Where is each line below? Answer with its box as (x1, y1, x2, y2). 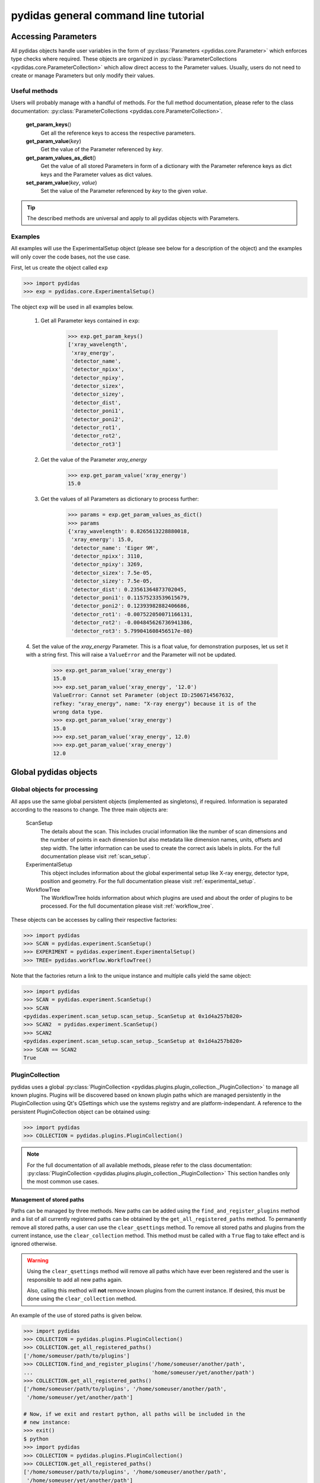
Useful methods (11, 87, 59, 95)
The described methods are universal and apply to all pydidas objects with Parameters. (27, 215, 240, 222)
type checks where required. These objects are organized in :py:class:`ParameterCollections (11, 55, 237, 62)
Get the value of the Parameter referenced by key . (40, 146, 163, 153)
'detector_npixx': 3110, (71, 553, 143, 560)
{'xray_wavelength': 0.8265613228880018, (68, 528, 190, 534)
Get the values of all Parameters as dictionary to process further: (40, 495, 199, 502)
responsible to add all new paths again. (27, 1276, 123, 1283)
